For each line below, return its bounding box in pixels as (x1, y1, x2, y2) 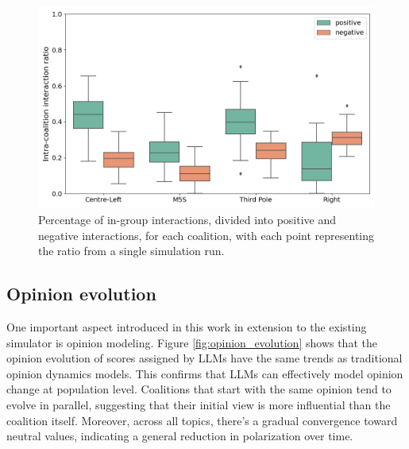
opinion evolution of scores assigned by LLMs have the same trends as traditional (6, 350, 403, 366)
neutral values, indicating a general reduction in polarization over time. (6, 428, 353, 444)
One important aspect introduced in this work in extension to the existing (6, 318, 367, 335)
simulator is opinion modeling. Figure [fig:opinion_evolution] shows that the (6, 334, 377, 350)
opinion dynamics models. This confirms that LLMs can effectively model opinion (6, 365, 403, 381)
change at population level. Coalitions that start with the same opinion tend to (6, 381, 392, 397)
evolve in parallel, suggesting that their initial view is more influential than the (6, 396, 391, 412)
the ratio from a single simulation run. (38, 242, 225, 259)
